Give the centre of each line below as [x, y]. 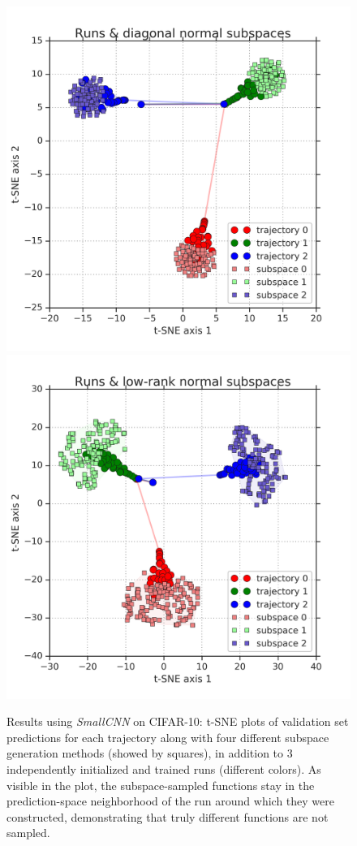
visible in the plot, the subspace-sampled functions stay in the [161, 785]
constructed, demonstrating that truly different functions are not [168, 816]
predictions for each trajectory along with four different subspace [168, 737]
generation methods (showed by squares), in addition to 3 [150, 753]
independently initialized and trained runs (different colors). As [164, 768]
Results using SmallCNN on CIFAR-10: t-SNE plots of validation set [178, 721]
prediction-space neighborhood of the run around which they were [170, 801]
